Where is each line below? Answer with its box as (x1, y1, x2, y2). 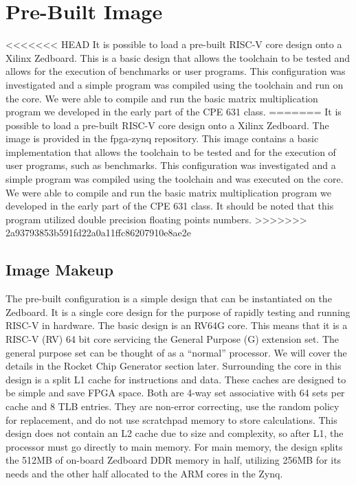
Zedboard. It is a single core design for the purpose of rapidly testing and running (5, 304, 351, 319)
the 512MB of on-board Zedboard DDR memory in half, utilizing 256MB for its (5, 453, 342, 467)
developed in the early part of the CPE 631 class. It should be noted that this (5, 199, 334, 213)
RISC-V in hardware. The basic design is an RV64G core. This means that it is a (5, 318, 348, 332)
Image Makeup (5, 259, 113, 280)
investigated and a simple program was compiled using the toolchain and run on (5, 77, 344, 91)
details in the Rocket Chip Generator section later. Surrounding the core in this (5, 359, 342, 373)
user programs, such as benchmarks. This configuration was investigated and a (5, 158, 336, 172)
